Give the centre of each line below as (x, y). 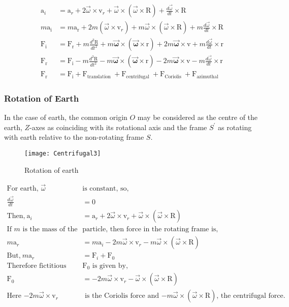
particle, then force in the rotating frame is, (150, 229)
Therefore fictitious (37, 266)
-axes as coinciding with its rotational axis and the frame (118, 127)
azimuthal (207, 76)
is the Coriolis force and (122, 296)
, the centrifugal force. (251, 296)
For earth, (23, 189)
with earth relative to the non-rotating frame (74, 137)
